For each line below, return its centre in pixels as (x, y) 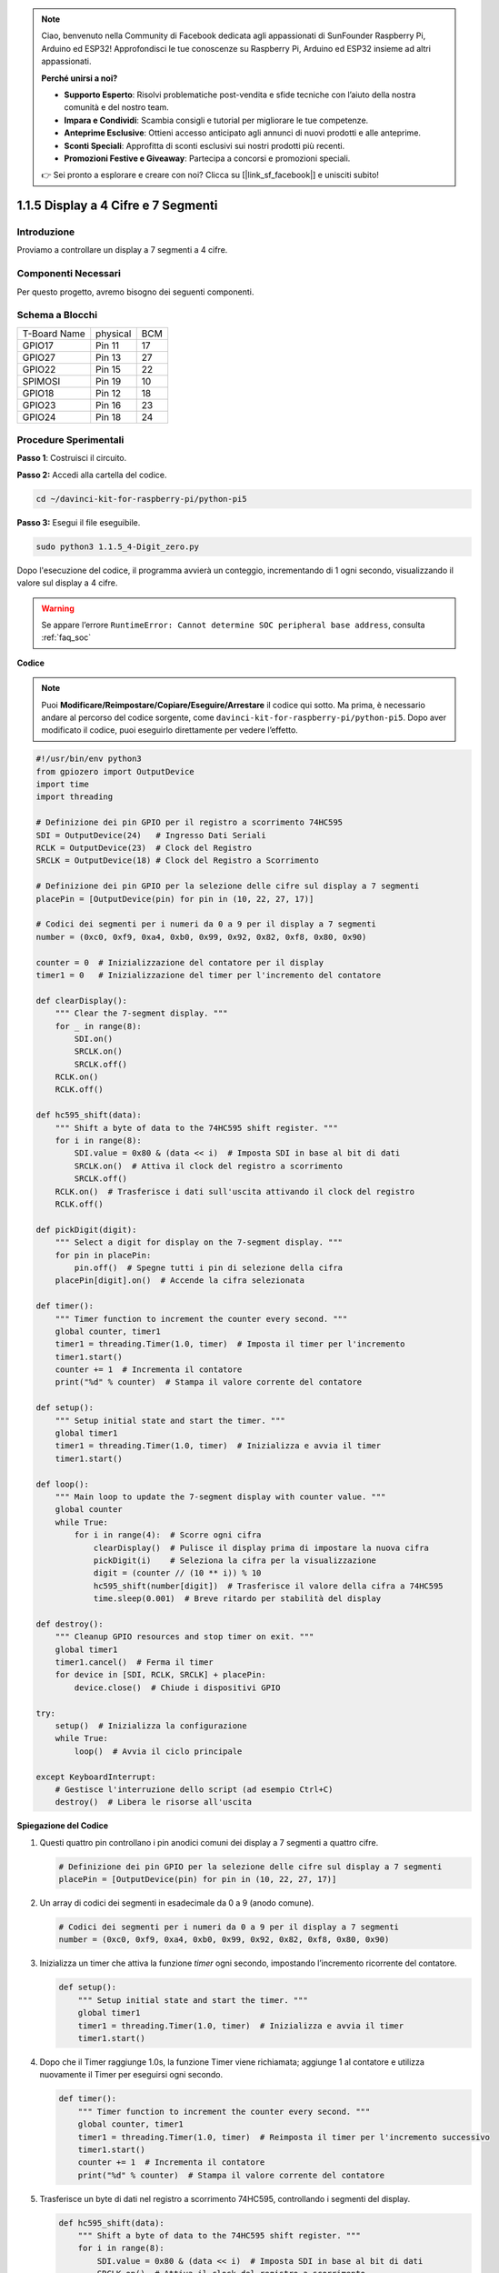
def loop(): (63, 1484)
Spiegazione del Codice (63, 1826)
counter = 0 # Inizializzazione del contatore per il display (180, 962)
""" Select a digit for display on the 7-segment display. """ (199, 1242)
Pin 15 (109, 369)
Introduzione (46, 232)
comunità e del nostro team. (117, 107)
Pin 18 (109, 416)
